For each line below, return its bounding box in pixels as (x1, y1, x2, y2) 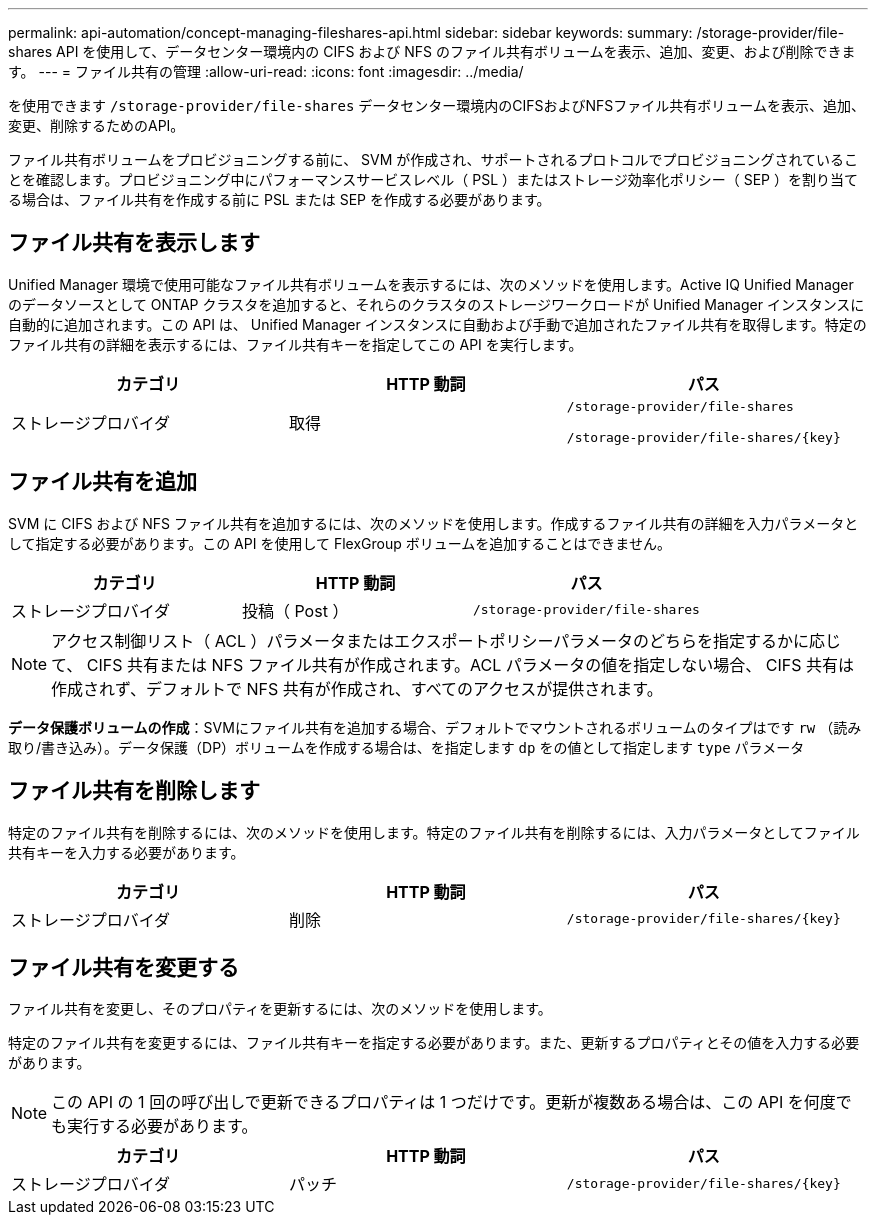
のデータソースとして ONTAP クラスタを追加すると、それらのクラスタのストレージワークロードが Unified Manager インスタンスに (8, 295, 865, 313)
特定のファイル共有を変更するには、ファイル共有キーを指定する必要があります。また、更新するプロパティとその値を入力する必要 (8, 1034, 860, 1052)
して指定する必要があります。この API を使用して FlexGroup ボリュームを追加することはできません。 (8, 534, 671, 552)
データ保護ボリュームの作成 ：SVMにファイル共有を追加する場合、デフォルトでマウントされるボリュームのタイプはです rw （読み (8, 718, 862, 736)
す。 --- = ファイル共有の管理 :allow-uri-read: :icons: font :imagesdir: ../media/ (8, 63, 524, 80)
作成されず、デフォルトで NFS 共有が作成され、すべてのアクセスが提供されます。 (51, 678, 663, 699)
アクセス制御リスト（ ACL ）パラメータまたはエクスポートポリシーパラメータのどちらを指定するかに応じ (51, 630, 841, 651)
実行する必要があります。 (67, 1116, 258, 1137)
